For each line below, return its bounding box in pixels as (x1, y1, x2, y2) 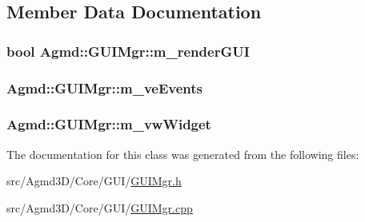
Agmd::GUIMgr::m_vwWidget (6, 114, 211, 134)
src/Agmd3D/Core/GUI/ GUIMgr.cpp (6, 199, 193, 216)
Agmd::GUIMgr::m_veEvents (6, 77, 203, 97)
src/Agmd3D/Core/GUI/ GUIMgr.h (6, 172, 182, 189)
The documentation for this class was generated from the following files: (6, 145, 359, 162)
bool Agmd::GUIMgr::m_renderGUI (6, 41, 250, 61)
